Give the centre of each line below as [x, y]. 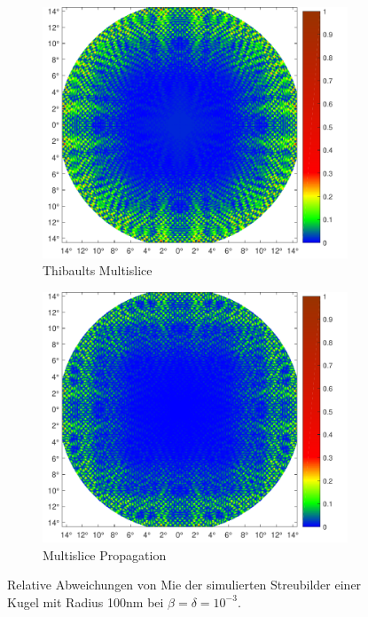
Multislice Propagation [105, 554]
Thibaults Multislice [98, 270]
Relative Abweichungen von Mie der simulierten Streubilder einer [184, 585]
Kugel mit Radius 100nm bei [86, 601]
